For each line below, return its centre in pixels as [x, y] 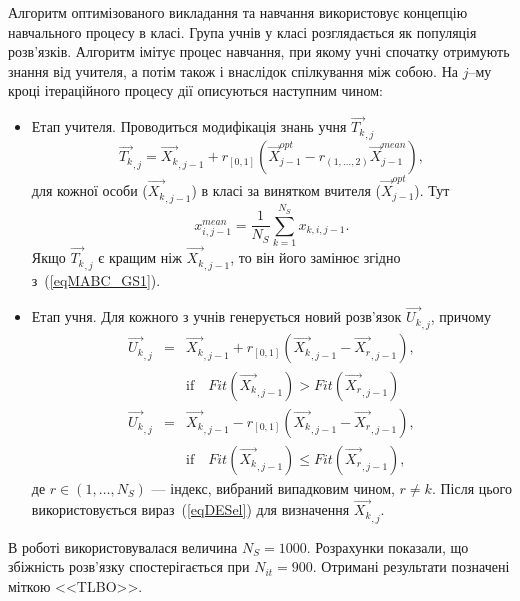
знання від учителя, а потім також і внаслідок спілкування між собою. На [233, 70]
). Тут [432, 190]
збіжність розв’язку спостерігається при [129, 566]
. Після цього [472, 487]
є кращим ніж [140, 257]
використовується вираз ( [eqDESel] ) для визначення [190, 509]
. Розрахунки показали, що [387, 546]
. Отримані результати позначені [411, 566]
